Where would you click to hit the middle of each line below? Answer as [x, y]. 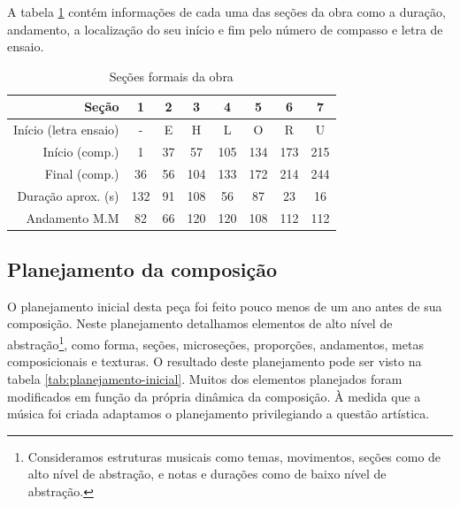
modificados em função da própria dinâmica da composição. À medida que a [214, 396]
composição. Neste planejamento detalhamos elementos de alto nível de [200, 323]
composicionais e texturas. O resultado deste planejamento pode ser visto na [215, 361]
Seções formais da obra [171, 76]
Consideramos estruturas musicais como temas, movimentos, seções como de [234, 456]
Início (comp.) [81, 152]
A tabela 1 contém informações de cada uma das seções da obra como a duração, [226, 11]
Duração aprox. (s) [68, 195]
